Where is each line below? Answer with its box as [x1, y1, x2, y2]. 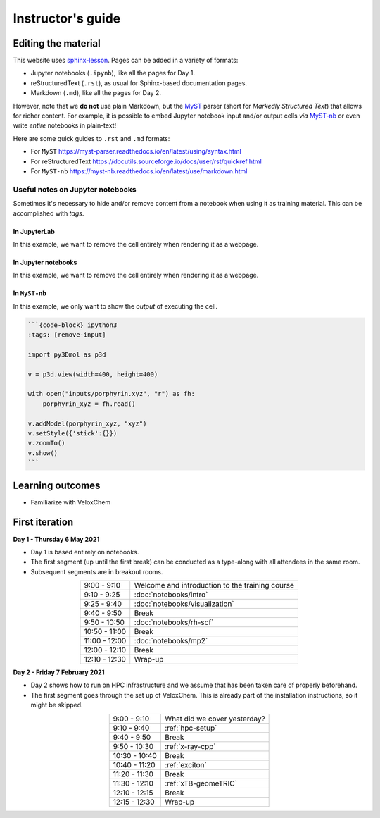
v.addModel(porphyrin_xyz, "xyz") [27, 419, 147, 428]
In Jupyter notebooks [13, 258, 77, 266]
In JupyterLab [13, 227, 56, 235]
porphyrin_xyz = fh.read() [42, 399, 137, 408]
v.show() [27, 449, 58, 457]
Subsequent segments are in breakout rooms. [30, 567, 163, 576]
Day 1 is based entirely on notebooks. [30, 547, 139, 556]
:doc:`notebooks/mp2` [134, 636, 208, 646]
